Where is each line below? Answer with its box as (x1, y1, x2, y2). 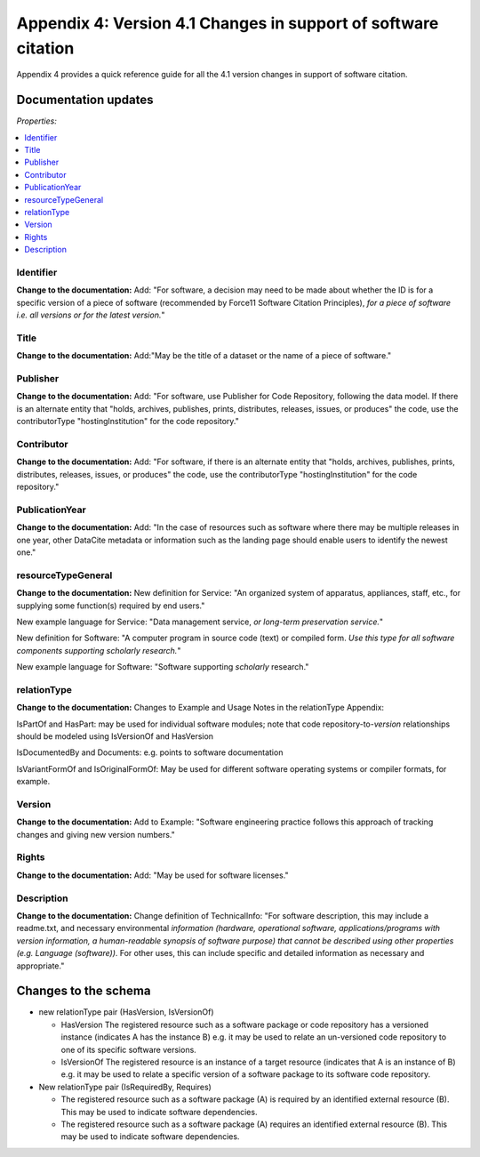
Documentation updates (16, 92, 155, 108)
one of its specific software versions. (60, 1044, 197, 1055)
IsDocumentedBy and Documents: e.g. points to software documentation (16, 747, 284, 758)
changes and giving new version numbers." (16, 829, 175, 840)
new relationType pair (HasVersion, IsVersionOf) (38, 1007, 214, 1017)
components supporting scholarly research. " (16, 645, 181, 655)
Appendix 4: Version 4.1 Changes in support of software (16, 13, 439, 33)
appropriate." (16, 960, 65, 971)
